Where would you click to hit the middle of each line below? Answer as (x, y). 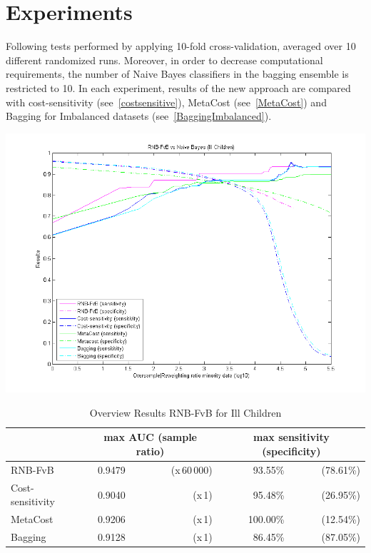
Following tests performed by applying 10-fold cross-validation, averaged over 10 (181, 46)
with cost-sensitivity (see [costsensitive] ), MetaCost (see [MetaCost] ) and (166, 102)
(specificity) (291, 451)
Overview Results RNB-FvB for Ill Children (185, 412)
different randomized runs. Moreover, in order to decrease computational (164, 60)
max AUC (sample (150, 437)
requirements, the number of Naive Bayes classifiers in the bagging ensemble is (177, 74)
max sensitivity (291, 437)
